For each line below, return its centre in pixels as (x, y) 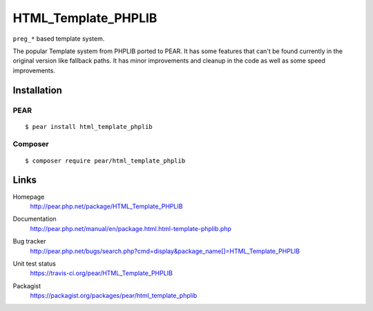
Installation (37, 90)
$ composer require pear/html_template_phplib (105, 161)
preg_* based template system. (59, 39)
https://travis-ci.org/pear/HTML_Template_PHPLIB (101, 273)
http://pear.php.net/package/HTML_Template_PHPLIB (106, 206)
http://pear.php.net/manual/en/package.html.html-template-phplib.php (131, 228)
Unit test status (35, 263)
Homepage (29, 197)
